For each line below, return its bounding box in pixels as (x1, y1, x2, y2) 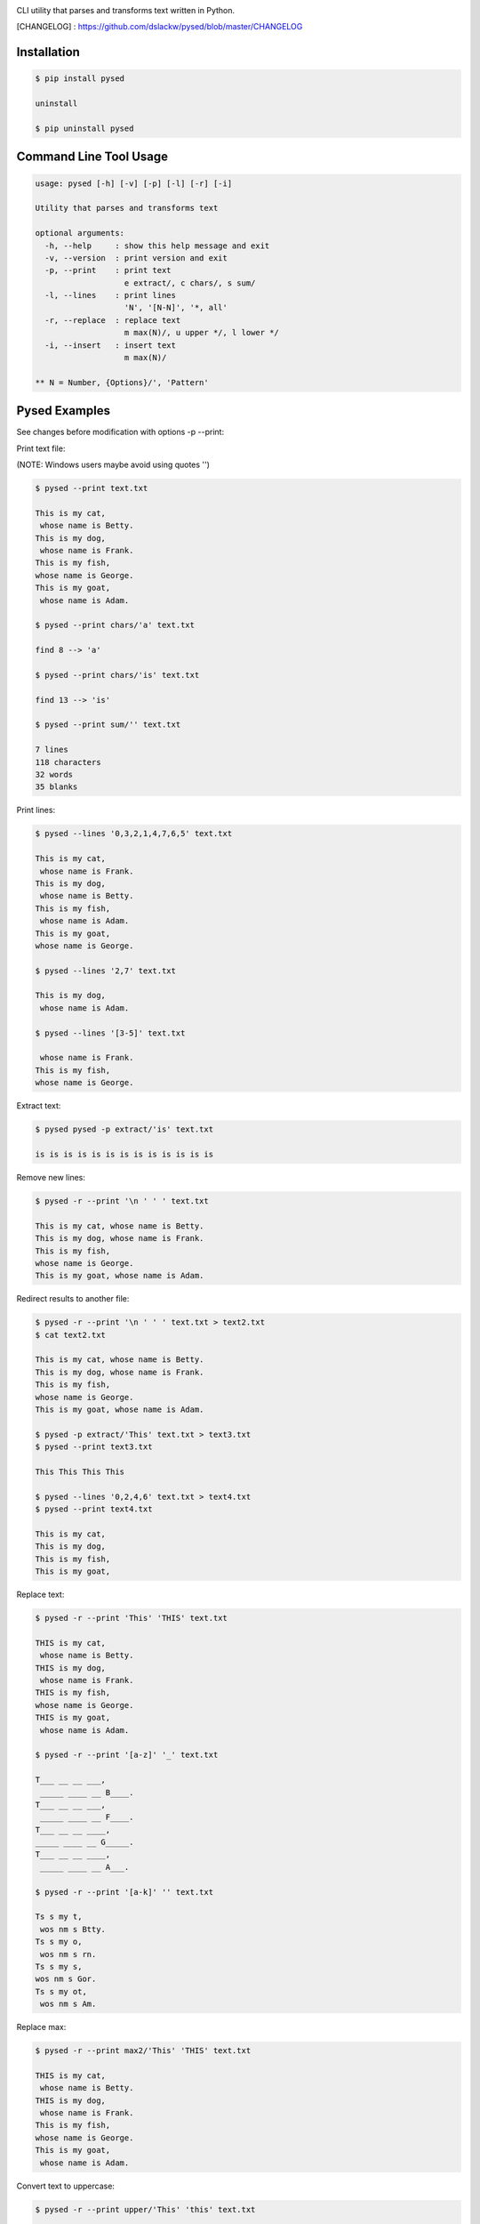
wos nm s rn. (40, 1949, 97, 1959)
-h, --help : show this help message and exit (44, 240, 270, 251)
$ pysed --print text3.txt (35, 1442, 153, 1452)
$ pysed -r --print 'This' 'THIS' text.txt (35, 1613, 228, 1624)
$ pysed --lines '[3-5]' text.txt (35, 1027, 186, 1038)
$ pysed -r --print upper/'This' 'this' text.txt (35, 2204, 256, 2214)
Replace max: (16, 2022, 67, 2033)
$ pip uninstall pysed (35, 123, 134, 133)
